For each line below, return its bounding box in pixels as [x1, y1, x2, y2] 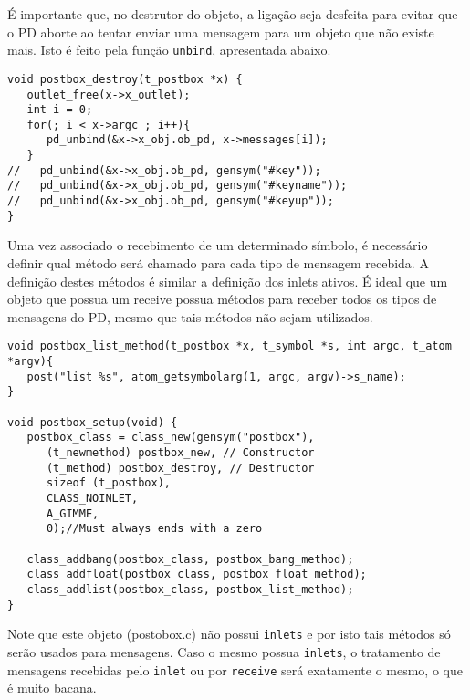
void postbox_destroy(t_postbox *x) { [7, 72, 243, 86]
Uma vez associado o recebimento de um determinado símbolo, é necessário [7, 235, 428, 255]
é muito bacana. [7, 678, 97, 697]
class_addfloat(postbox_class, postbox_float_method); [26, 568, 367, 581]
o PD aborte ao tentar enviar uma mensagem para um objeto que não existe [7, 22, 434, 41]
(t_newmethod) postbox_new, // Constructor [46, 445, 315, 459]
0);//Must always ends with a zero [46, 522, 263, 536]
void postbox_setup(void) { [7, 415, 178, 429]
